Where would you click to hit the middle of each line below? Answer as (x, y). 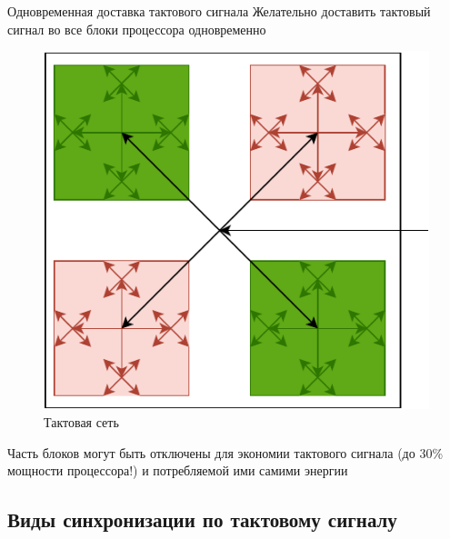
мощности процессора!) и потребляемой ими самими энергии (178, 470)
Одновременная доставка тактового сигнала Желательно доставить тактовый (219, 11)
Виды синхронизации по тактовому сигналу (202, 519)
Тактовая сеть (81, 422)
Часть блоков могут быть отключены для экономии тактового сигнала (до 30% (225, 452)
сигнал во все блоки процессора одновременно (137, 29)
